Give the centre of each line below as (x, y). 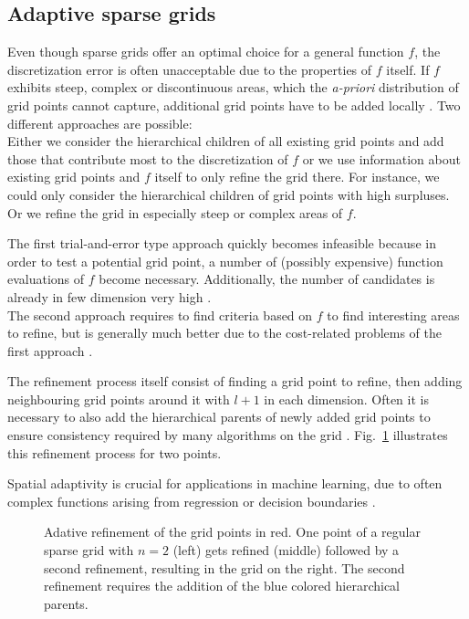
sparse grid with (89, 550)
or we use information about (381, 158)
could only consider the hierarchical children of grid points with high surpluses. (229, 194)
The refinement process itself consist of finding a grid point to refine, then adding (235, 381)
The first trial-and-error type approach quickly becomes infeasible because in (222, 243)
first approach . (50, 350)
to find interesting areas (393, 315)
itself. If (408, 69)
